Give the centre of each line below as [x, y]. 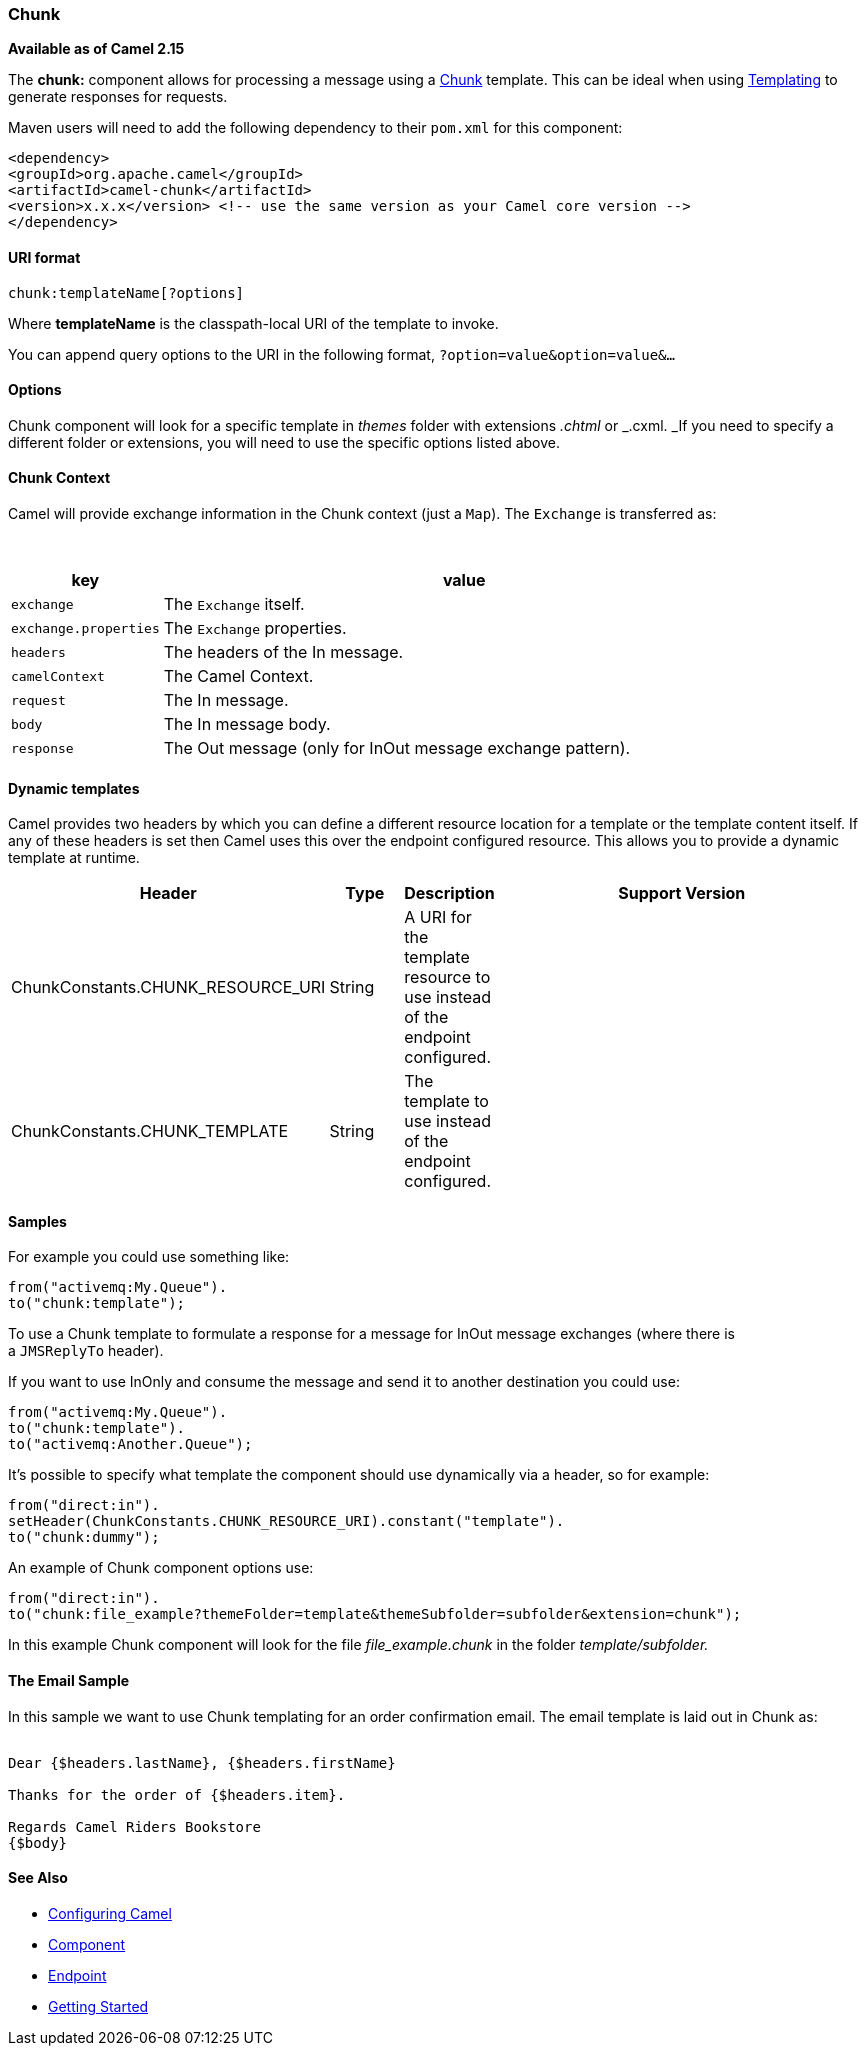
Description [449, 893]
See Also [38, 1878]
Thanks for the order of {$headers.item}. [177, 1794]
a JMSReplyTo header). [86, 1351]
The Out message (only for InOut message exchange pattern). [397, 748]
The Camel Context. [238, 676]
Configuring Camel [110, 1913]
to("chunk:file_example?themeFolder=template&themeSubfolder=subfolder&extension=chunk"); [375, 1614]
